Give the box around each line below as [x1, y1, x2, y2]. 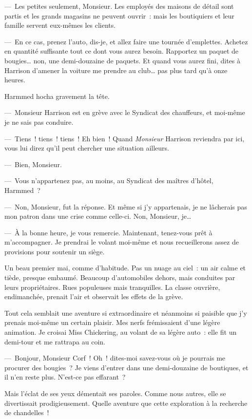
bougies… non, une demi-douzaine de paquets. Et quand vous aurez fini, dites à [4, 55, 241, 65]
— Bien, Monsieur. [4, 159, 62, 169]
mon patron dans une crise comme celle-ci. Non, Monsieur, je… [4, 211, 192, 221]
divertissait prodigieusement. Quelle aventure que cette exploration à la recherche [4, 398, 248, 408]
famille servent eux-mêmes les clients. [4, 20, 116, 30]
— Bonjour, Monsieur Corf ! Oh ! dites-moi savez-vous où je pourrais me [4, 353, 226, 363]
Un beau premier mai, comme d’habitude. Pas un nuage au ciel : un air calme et [4, 263, 246, 273]
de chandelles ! [4, 407, 49, 418]
